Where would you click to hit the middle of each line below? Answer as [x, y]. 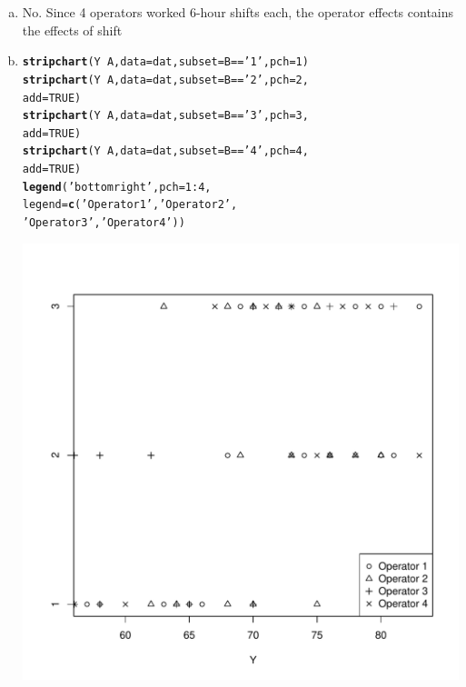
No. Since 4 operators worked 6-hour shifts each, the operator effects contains [238, 12]
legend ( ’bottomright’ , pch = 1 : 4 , [117, 187]
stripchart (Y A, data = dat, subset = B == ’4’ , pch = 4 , [165, 151]
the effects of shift [72, 30]
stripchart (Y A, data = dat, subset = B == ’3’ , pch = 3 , [165, 116]
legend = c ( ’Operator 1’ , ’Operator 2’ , [130, 205]
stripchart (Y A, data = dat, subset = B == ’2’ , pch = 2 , [165, 80]
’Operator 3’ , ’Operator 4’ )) [104, 223]
